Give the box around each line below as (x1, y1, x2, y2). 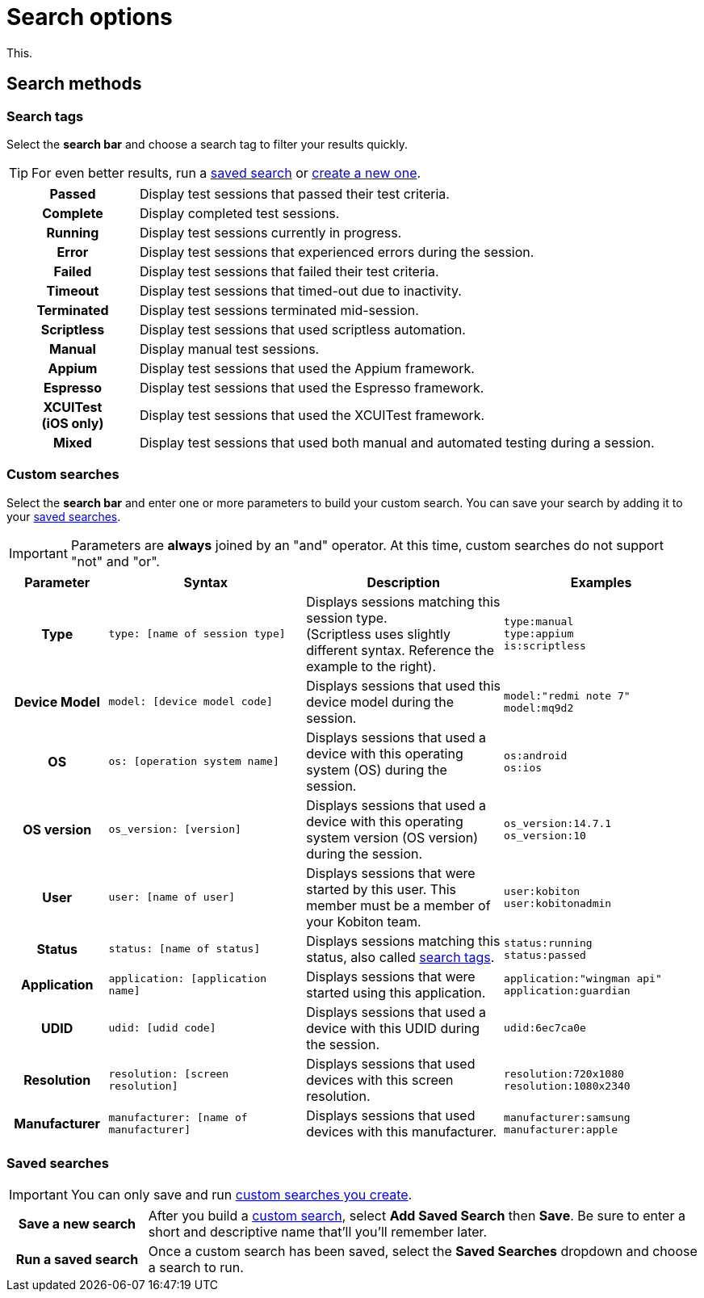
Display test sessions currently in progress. (139, 224, 402, 241)
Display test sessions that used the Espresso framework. (139, 379, 484, 396)
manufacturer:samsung (504, 1111, 631, 1124)
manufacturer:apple (504, 1123, 618, 1136)
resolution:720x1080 (504, 1067, 624, 1080)
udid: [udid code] (108, 1022, 216, 1035)
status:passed (504, 948, 586, 961)
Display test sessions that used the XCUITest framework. (139, 406, 485, 423)
